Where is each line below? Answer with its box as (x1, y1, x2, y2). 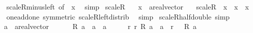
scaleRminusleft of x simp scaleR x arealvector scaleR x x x (6, 1, 249, 11)
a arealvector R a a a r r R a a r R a (4, 21, 196, 31)
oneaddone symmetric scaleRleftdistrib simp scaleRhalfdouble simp (6, 11, 230, 21)
